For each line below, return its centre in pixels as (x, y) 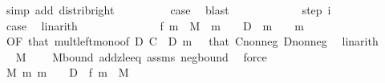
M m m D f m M (67, 72)
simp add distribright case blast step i (168, 10)
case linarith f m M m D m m (155, 25)
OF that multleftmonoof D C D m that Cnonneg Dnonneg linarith (192, 41)
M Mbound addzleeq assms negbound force (141, 56)
